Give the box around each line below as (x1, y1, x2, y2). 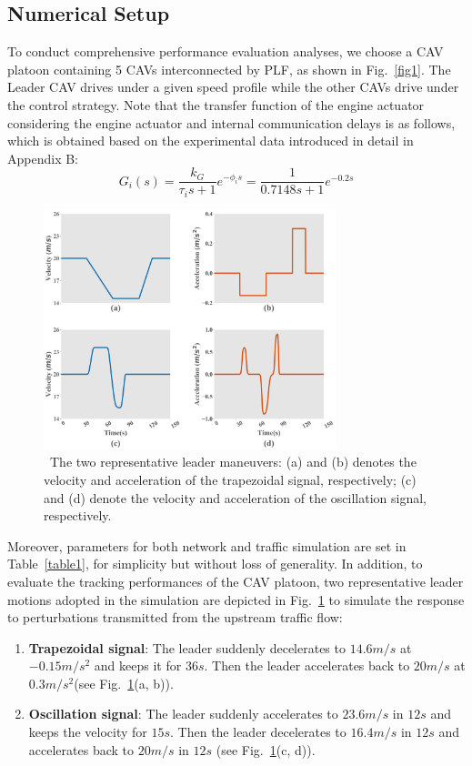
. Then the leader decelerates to (170, 722, 346, 741)
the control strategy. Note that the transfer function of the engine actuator (7, 95, 425, 114)
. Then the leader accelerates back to (204, 656, 410, 675)
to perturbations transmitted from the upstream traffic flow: (7, 608, 343, 627)
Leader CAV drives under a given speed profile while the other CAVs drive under (7, 77, 459, 96)
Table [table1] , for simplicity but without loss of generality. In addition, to (7, 554, 423, 573)
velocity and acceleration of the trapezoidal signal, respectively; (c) (44, 469, 417, 489)
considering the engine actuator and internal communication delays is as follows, (7, 113, 456, 132)
